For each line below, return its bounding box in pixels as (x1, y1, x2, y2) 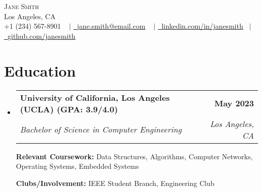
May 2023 (214, 97, 254, 109)
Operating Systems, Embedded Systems (16, 161, 139, 171)
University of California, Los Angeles (20, 91, 170, 103)
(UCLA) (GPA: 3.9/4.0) (20, 103, 118, 115)
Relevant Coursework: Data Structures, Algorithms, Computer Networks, (16, 151, 253, 161)
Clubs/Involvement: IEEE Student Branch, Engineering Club (16, 177, 215, 188)
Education (4, 60, 76, 81)
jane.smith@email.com (77, 21, 146, 31)
